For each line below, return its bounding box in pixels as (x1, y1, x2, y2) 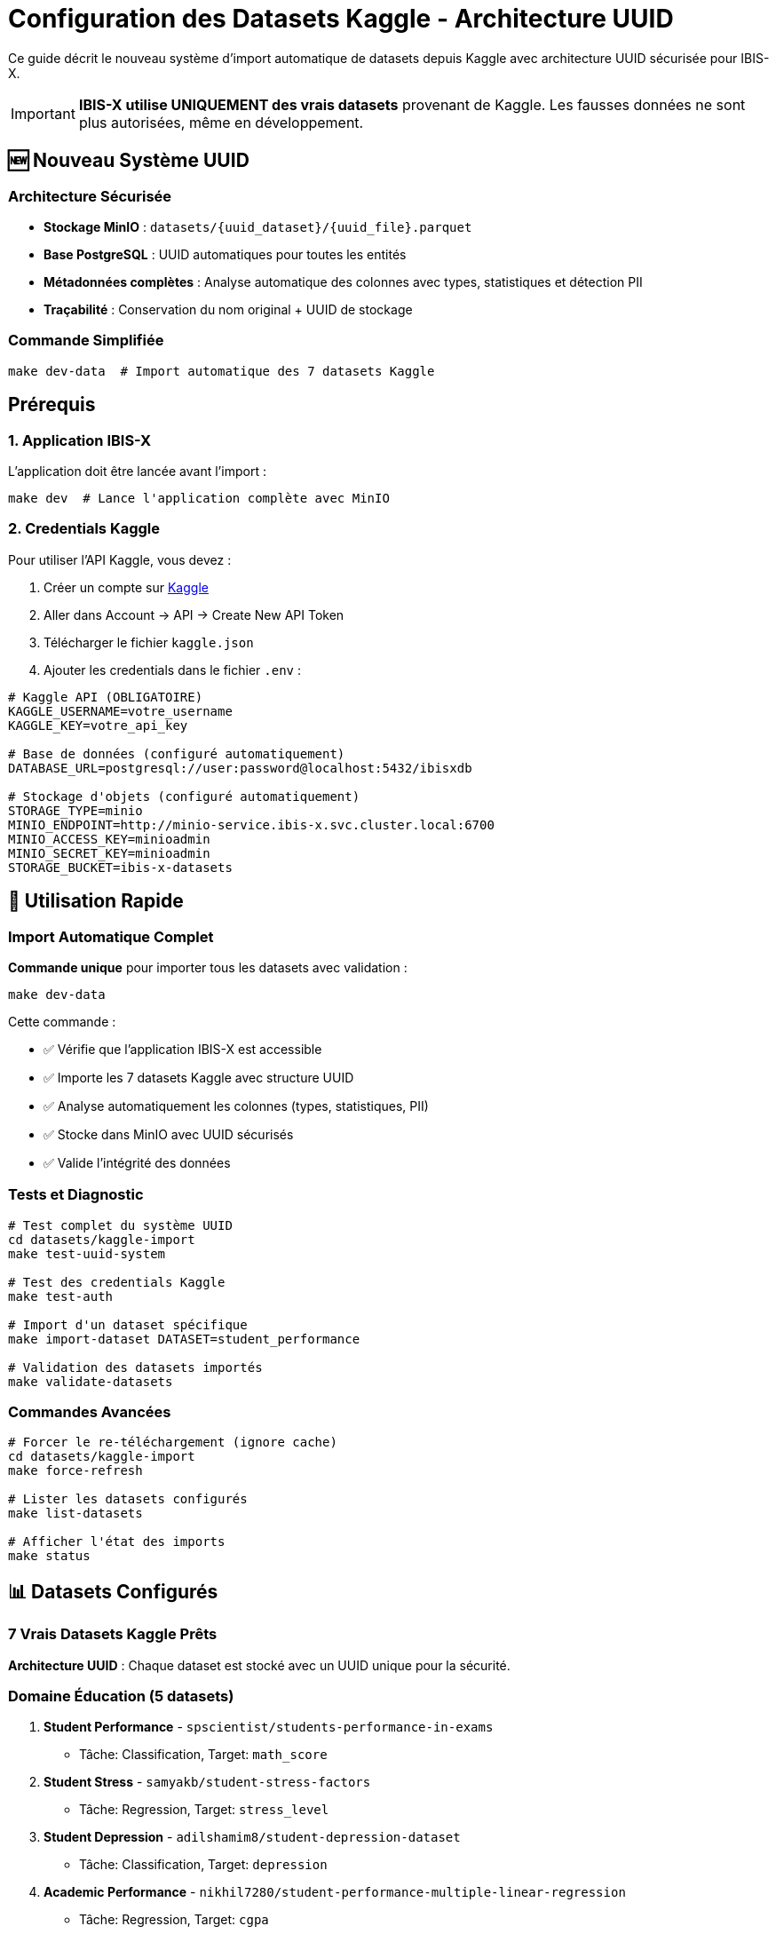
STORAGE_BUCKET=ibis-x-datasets (8, 860, 233, 875)
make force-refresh (8, 1463, 143, 1478)
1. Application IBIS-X (8, 431, 152, 449)
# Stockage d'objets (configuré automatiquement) (8, 789, 360, 804)
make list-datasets (8, 1506, 143, 1521)
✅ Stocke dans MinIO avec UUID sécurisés (44, 1126, 294, 1142)
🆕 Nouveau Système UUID (8, 149, 249, 172)
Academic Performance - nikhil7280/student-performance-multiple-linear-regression (44, 1884, 626, 1900)
